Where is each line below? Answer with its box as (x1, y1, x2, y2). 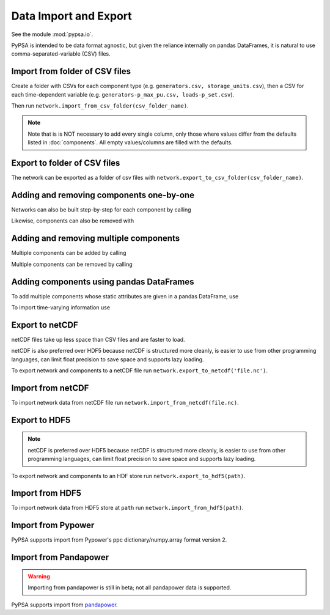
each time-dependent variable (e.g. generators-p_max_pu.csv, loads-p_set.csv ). (11, 90, 235, 98)
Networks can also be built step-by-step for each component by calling (11, 206, 192, 213)
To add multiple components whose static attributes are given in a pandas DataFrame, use (11, 292, 239, 300)
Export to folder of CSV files (11, 158, 120, 168)
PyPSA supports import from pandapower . (11, 601, 119, 608)
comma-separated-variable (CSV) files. (11, 50, 111, 57)
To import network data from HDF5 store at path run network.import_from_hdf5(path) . (11, 504, 244, 512)
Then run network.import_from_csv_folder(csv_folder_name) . (11, 102, 189, 109)
